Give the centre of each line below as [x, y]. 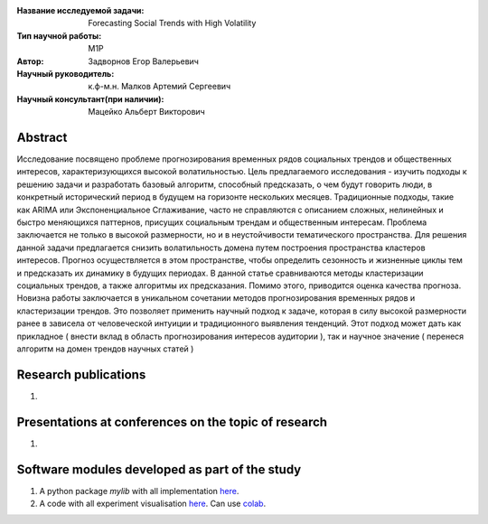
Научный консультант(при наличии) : [90, 98]
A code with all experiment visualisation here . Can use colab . [153, 503]
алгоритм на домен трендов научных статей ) [105, 349]
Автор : [30, 61]
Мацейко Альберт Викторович [146, 112]
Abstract [42, 137]
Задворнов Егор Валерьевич [143, 61]
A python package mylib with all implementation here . [139, 491]
